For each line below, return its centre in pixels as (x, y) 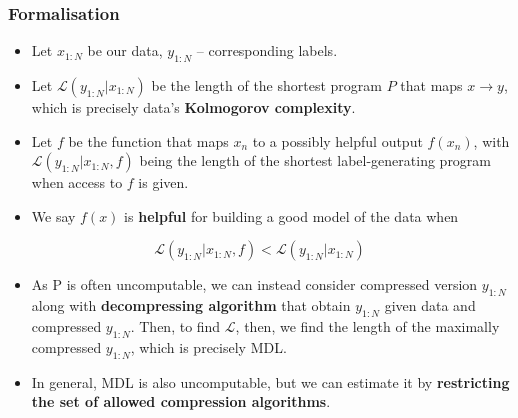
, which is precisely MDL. (208, 346)
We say (53, 215)
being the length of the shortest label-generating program (315, 160)
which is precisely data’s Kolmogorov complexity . (193, 107)
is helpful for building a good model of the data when (291, 215)
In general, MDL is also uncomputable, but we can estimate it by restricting (270, 381)
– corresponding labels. (267, 50)
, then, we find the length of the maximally (367, 325)
